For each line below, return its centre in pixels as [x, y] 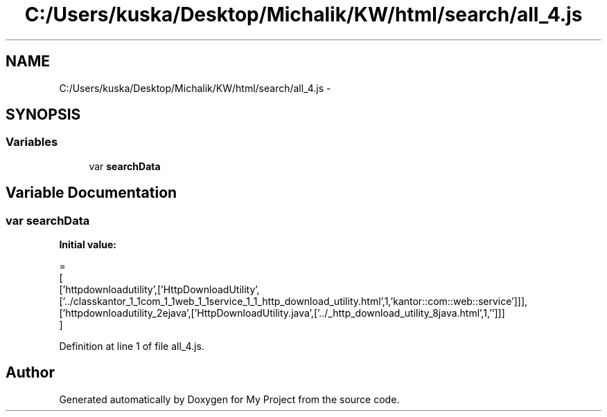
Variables [32, 142]
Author [30, 373]
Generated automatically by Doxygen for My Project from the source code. [229, 399]
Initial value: [88, 245]
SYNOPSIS [43, 115]
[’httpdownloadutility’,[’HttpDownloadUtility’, [159, 290]
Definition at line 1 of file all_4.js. [132, 346]
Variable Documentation [91, 193]
